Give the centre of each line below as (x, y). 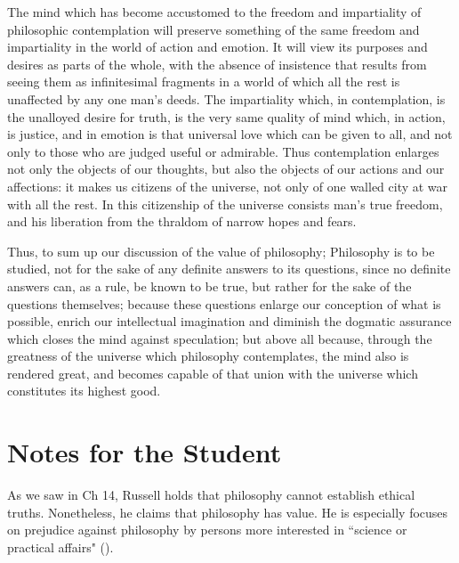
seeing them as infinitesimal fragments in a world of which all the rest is (204, 82)
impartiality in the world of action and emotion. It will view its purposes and (217, 47)
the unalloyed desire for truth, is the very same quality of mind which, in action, (226, 116)
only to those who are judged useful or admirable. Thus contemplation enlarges (223, 151)
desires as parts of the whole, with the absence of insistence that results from (217, 64)
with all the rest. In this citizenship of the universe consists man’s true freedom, (225, 204)
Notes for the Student (145, 452)
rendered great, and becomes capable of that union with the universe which (213, 373)
